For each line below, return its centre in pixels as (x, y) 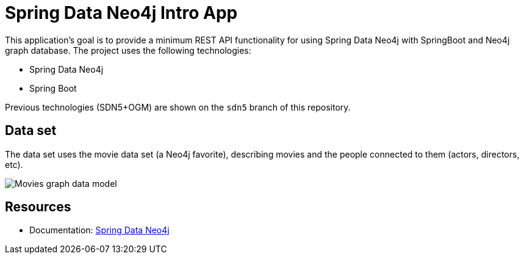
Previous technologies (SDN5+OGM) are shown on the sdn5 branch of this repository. (178, 107)
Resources (38, 207)
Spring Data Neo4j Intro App (121, 13)
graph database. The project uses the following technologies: (128, 50)
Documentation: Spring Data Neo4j (99, 230)
